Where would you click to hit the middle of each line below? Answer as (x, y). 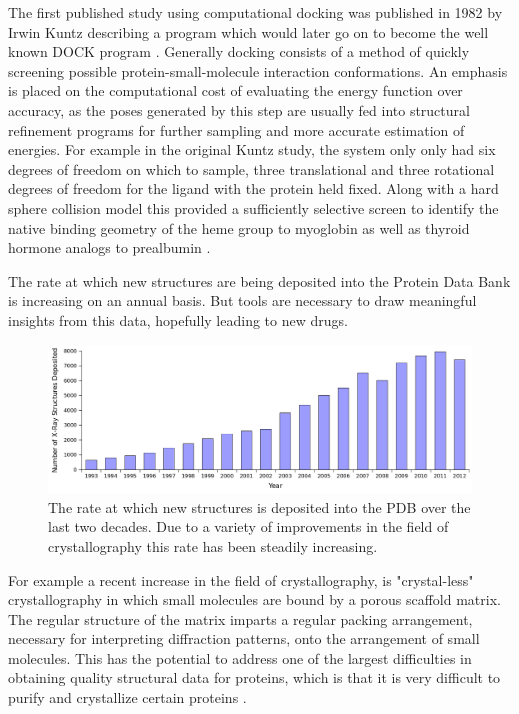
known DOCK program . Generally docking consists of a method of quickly (239, 51)
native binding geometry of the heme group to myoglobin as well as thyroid (239, 227)
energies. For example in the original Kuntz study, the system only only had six (252, 149)
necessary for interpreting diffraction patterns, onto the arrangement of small (244, 638)
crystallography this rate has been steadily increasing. (213, 545)
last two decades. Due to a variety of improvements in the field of (248, 526)
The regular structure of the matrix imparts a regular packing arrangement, (240, 618)
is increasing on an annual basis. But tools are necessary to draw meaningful (242, 300)
